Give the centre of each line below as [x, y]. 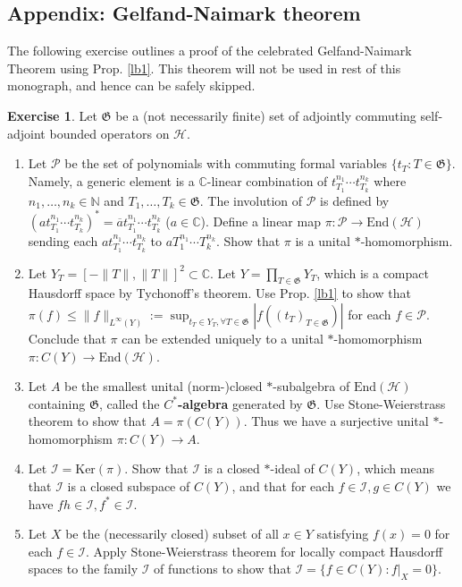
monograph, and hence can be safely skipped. [131, 85]
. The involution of [251, 200]
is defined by [355, 200]
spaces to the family [83, 569]
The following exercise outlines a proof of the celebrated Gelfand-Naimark [210, 51]
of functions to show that [223, 569]
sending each [63, 240]
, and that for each [283, 486]
